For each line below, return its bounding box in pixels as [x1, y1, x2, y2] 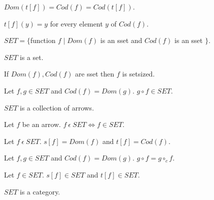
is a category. [19, 186, 60, 196]
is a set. [19, 51, 43, 62]
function [30, 35, 55, 45]
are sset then [75, 68, 114, 79]
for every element [50, 18, 103, 28]
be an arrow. [22, 119, 61, 129]
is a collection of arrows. [19, 102, 94, 112]
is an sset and [100, 35, 142, 45]
